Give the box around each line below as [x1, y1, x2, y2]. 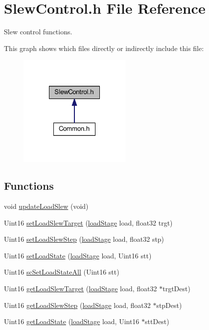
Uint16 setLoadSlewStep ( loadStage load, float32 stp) [4, 234, 164, 244]
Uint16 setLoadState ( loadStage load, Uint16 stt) [4, 250, 152, 260]
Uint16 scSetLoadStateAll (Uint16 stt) [4, 267, 119, 277]
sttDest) [145, 316, 169, 327]
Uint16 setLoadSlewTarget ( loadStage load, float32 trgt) [4, 217, 173, 228]
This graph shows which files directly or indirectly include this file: [4, 43, 204, 53]
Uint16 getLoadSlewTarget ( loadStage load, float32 [4, 283, 157, 294]
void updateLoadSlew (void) [4, 201, 89, 211]
